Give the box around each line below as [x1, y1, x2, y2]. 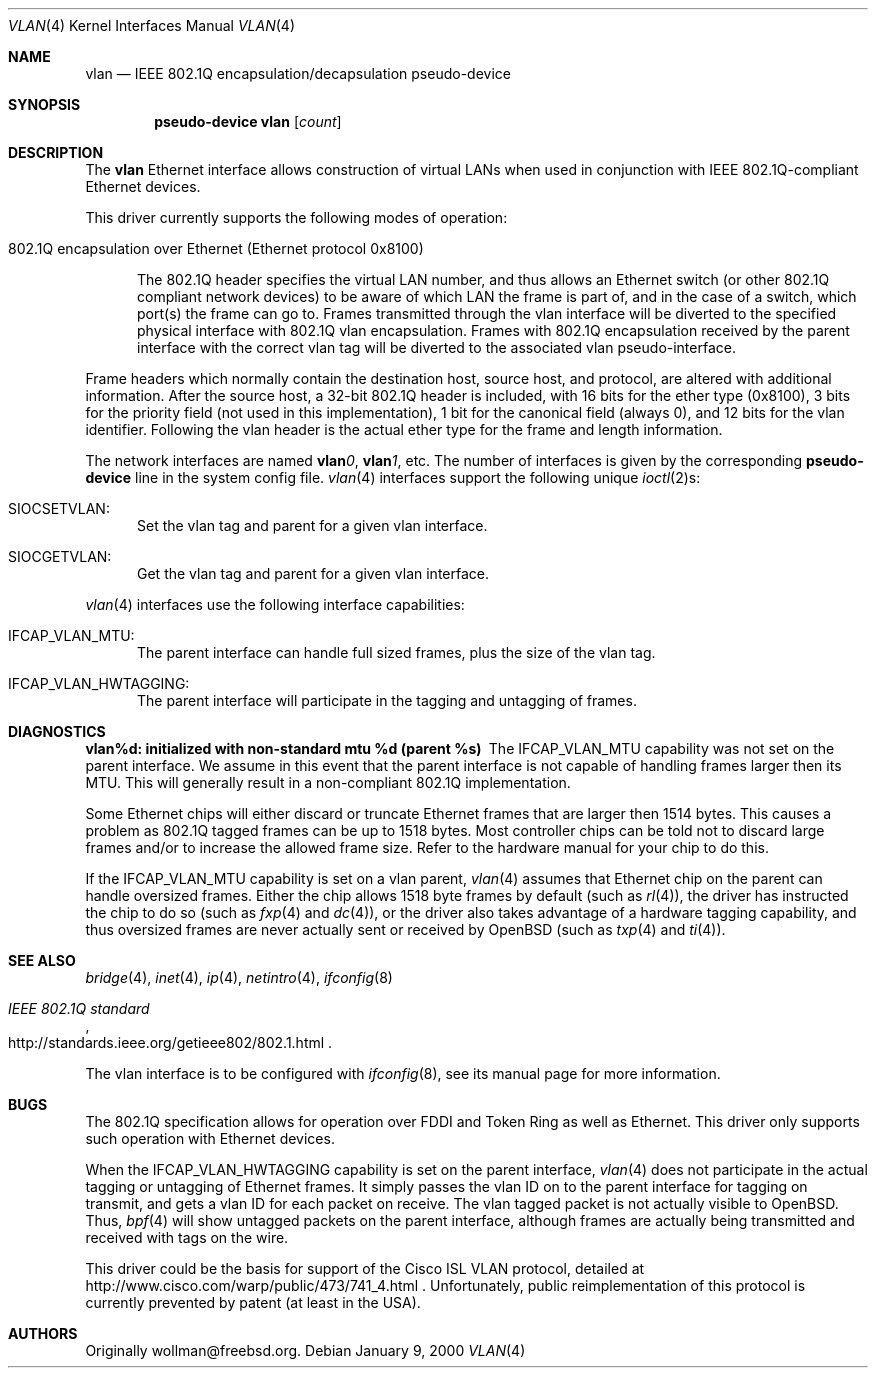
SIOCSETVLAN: [8, 500, 110, 517]
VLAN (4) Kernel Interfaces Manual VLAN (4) [8, 17, 296, 34]
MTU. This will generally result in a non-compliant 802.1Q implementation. [85, 774, 571, 791]
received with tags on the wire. [85, 1229, 289, 1246]
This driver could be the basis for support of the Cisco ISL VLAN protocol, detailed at [85, 1260, 645, 1277]
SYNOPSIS [8, 96, 81, 113]
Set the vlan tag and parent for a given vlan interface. [137, 517, 488, 534]
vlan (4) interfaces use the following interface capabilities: [85, 596, 465, 613]
